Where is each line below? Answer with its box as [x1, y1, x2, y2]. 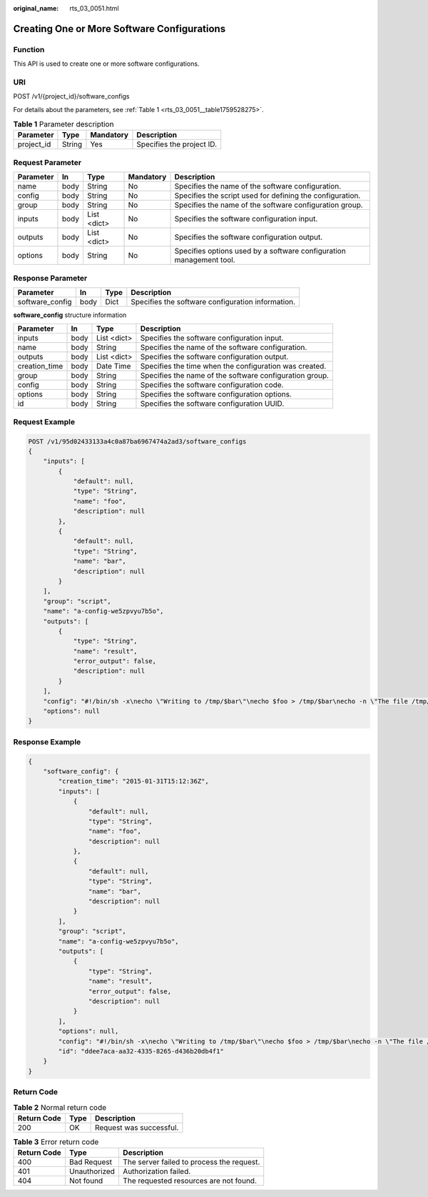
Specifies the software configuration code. [140, 380, 284, 390]
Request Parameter [13, 157, 82, 167]
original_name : [13, 4, 59, 12]
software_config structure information [13, 311, 127, 319]
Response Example [13, 736, 81, 746]
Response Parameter [13, 273, 88, 283]
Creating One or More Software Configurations [13, 22, 226, 35]
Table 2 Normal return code [13, 1102, 107, 1112]
